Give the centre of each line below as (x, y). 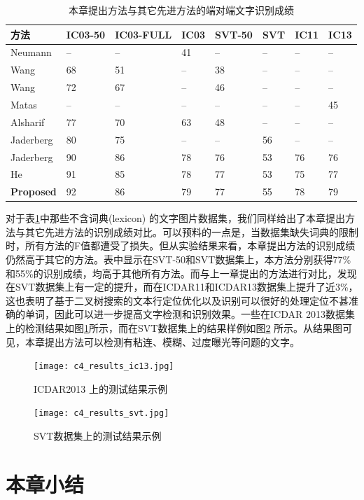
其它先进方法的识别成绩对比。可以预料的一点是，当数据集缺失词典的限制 (191, 231)
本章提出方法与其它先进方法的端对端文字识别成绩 (181, 10)
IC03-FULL (143, 34)
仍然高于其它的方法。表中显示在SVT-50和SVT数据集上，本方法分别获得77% (178, 259)
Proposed (34, 192)
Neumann (31, 52)
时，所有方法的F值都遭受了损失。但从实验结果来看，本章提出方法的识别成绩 (181, 245)
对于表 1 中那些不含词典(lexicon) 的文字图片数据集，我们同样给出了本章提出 (175, 218)
